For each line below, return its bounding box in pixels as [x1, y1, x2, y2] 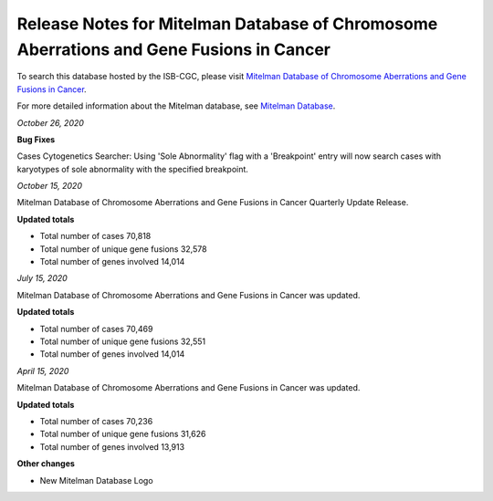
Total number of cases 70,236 [39, 415, 153, 426]
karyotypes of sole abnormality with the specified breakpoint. [16, 163, 248, 174]
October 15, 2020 [16, 181, 82, 192]
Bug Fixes [16, 133, 56, 145]
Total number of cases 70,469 [39, 323, 153, 334]
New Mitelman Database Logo [39, 475, 154, 485]
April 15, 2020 [16, 365, 69, 376]
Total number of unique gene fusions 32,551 [39, 336, 206, 347]
